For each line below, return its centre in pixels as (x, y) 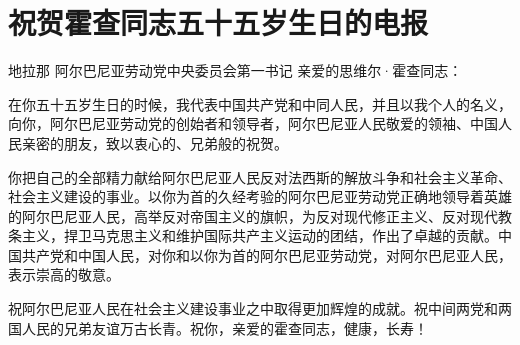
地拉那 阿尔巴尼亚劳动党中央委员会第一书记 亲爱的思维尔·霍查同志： (235, 70)
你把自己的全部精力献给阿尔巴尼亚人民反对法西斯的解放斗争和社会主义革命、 (260, 176)
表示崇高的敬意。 (64, 274)
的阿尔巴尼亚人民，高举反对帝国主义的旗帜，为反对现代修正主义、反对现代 (253, 215)
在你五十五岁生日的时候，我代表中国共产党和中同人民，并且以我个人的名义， (260, 103)
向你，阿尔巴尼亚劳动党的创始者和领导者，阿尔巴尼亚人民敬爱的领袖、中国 (253, 123)
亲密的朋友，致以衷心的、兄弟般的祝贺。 (154, 142)
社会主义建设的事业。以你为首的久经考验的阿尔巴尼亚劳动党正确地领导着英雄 (260, 196)
